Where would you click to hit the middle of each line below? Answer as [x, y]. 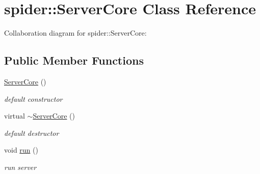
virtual [15, 116]
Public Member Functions [74, 60]
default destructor [32, 133]
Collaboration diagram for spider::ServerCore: [75, 33]
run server [20, 167]
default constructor [33, 98]
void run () [21, 150]
